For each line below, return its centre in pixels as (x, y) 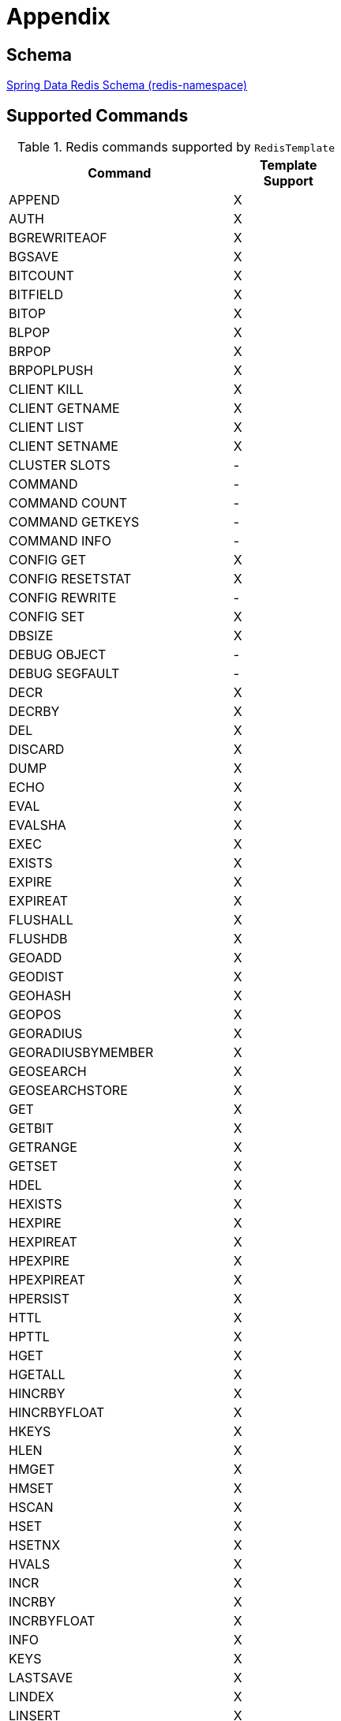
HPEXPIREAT (47, 1280)
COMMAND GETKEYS (74, 522)
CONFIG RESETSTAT (70, 579)
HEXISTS (36, 1204)
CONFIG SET (47, 617)
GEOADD (36, 958)
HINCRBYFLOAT (57, 1413)
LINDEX (32, 1697)
